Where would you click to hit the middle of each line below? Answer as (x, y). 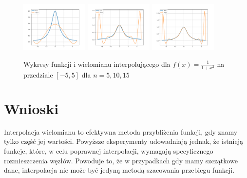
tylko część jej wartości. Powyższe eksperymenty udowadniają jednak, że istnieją (123, 141)
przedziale (38, 75)
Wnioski (31, 108)
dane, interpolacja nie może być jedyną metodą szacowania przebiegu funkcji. (119, 170)
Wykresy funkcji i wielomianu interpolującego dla (97, 64)
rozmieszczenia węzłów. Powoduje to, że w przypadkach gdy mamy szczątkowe (121, 160)
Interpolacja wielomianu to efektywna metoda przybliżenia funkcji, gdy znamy (121, 131)
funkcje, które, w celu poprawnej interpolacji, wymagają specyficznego (109, 151)
